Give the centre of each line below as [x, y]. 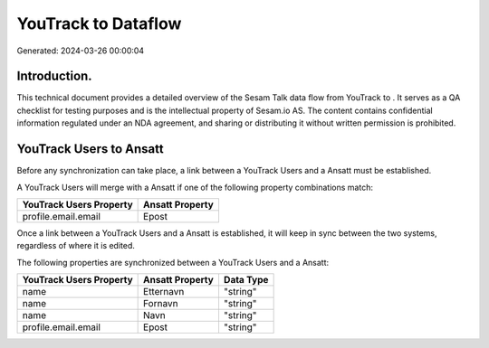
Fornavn [161, 304]
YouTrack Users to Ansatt [90, 149]
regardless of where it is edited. [76, 246]
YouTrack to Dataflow [99, 24]
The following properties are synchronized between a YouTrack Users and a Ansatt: [173, 262]
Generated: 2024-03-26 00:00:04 [81, 51]
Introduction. [54, 76]
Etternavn [164, 292]
